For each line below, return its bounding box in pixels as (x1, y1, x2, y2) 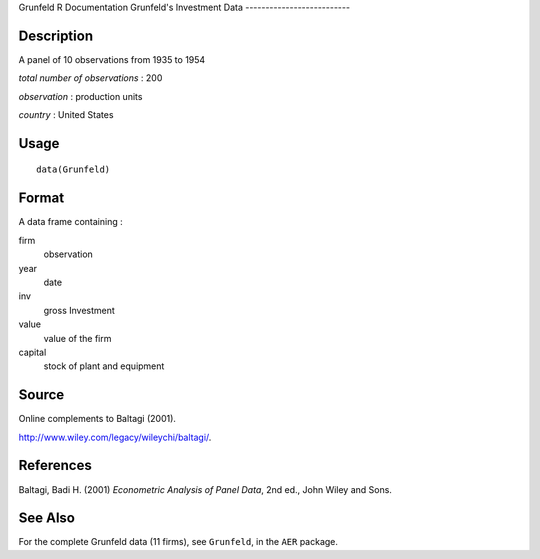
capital (18, 346, 47, 358)
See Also (18, 510, 75, 527)
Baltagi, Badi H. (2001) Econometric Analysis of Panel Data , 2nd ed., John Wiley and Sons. (18, 483, 392, 495)
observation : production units (18, 90, 143, 102)
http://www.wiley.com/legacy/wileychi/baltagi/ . (18, 431, 212, 443)
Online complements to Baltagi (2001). (18, 413, 177, 425)
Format (18, 190, 65, 207)
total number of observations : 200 (18, 72, 163, 84)
